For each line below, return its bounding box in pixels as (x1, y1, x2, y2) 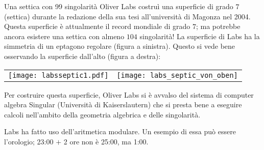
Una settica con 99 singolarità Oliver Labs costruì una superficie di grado (4, 1, 233, 11)
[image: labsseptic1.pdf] (8, 71, 109, 79)
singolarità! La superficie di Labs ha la (139, 31, 260, 41)
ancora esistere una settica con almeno (4, 31, 125, 41)
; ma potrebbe (196, 21, 241, 32)
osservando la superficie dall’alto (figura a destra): (4, 50, 161, 61)
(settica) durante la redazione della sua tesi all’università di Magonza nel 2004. (4, 11, 251, 21)
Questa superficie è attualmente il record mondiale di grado (4, 21, 190, 32)
